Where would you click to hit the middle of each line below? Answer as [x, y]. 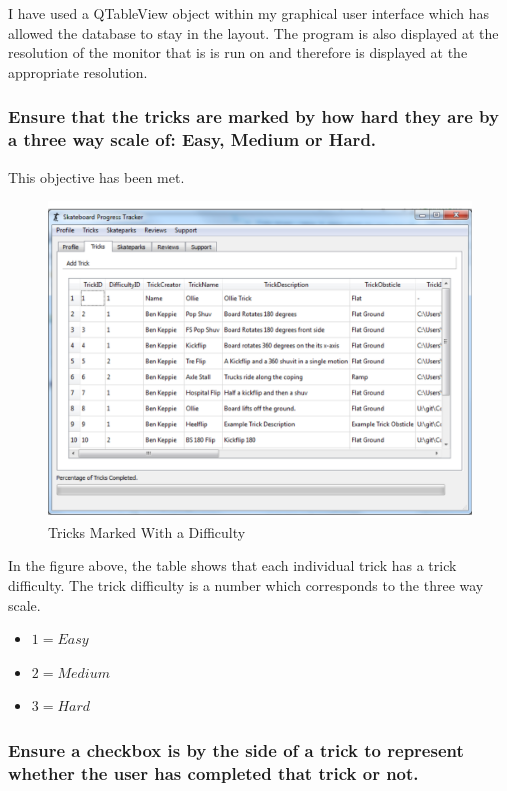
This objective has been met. [96, 176]
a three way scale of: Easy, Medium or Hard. [192, 139]
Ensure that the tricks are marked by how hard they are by [253, 116]
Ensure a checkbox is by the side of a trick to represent [236, 749]
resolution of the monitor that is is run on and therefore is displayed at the [238, 52]
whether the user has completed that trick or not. [213, 772]
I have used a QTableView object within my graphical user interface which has [248, 13]
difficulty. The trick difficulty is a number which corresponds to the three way [246, 585]
